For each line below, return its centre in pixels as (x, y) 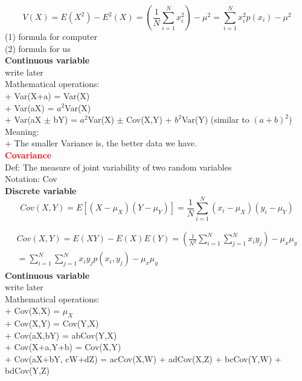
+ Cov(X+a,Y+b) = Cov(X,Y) (63, 347)
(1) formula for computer (51, 36)
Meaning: (22, 131)
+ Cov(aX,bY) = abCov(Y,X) (61, 335)
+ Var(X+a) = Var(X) (47, 95)
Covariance (28, 155)
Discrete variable (41, 190)
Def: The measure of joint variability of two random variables (118, 167)
